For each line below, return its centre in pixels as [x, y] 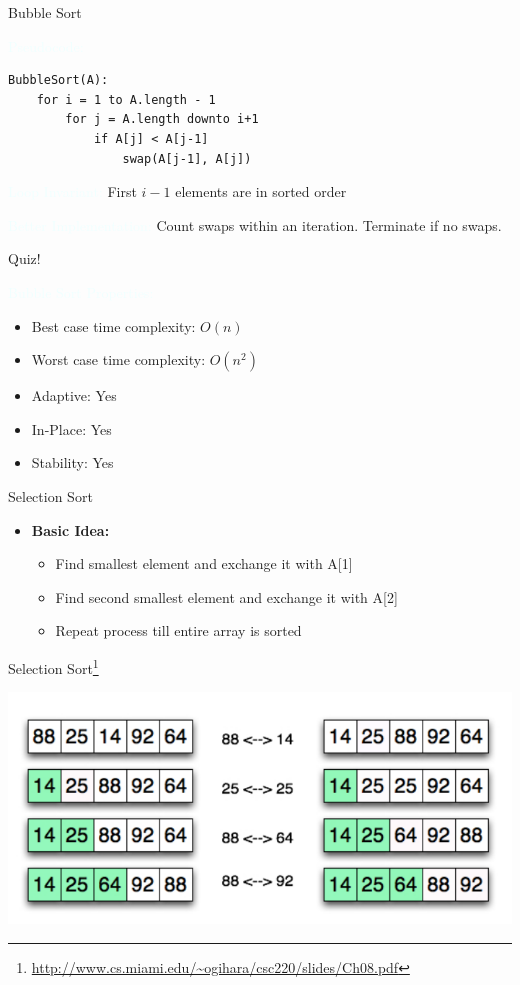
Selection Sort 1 [53, 666]
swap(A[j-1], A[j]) [187, 158]
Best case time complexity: [113, 325]
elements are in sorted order [261, 191]
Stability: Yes [72, 462]
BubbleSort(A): [58, 80]
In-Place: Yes [71, 428]
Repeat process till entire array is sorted [178, 630]
